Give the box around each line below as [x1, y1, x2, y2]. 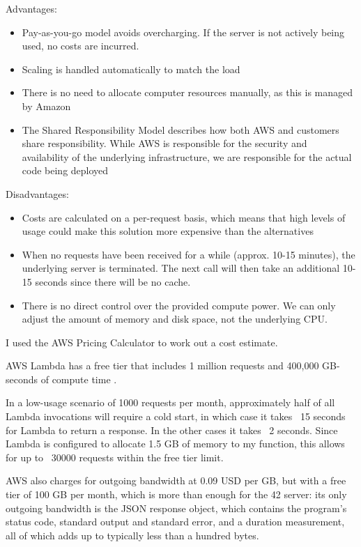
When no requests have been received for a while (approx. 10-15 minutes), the [22, 247, 355, 261]
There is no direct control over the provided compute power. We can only [22, 298, 336, 312]
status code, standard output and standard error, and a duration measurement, [6, 514, 345, 529]
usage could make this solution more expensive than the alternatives [22, 224, 314, 238]
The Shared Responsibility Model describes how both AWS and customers [22, 122, 339, 137]
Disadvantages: [6, 186, 69, 201]
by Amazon [22, 98, 71, 113]
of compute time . [40, 371, 117, 386]
